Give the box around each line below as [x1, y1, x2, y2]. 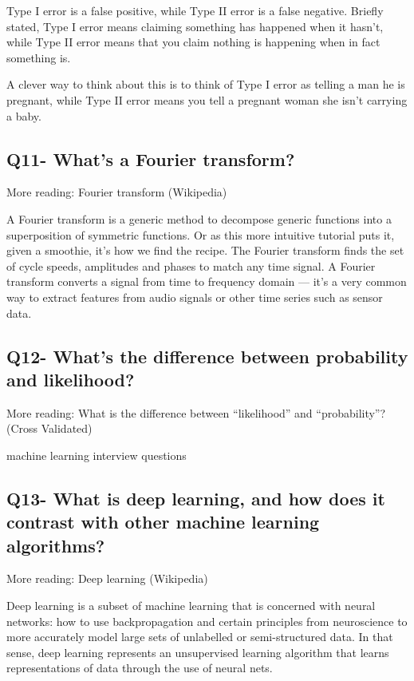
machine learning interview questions [6, 446, 187, 463]
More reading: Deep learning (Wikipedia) [6, 570, 208, 587]
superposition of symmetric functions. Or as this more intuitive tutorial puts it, [6, 226, 395, 243]
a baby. [6, 107, 41, 124]
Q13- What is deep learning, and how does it [6, 485, 385, 510]
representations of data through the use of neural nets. [6, 659, 273, 676]
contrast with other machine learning [6, 509, 320, 534]
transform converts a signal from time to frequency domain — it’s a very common [6, 273, 407, 290]
